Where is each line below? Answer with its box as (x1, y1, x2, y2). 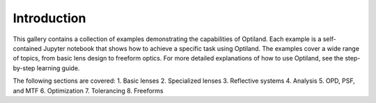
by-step (13, 63, 36, 72)
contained (13, 44, 42, 52)
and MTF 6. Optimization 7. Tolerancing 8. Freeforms (13, 86, 164, 95)
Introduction (13, 10, 86, 26)
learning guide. (36, 63, 80, 72)
